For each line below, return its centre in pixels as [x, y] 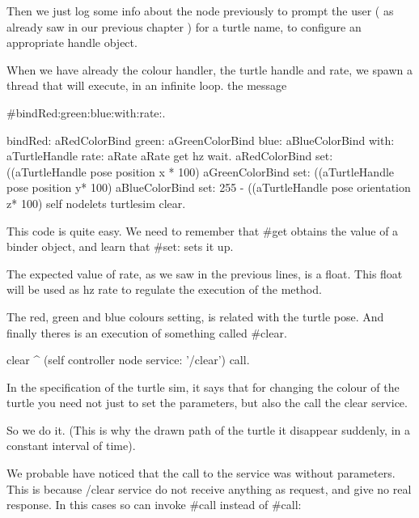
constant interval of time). [71, 446]
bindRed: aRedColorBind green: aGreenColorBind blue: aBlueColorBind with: [201, 140]
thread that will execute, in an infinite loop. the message [147, 85]
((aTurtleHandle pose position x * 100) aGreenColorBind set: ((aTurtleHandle [201, 171]
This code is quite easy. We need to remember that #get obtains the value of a [203, 230]
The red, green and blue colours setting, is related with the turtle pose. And [195, 316]
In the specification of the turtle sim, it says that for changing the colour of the [203, 386]
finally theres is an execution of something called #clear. [147, 332]
